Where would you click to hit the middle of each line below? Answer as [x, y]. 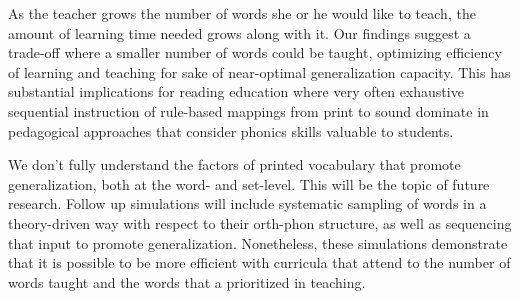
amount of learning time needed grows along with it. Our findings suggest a [239, 32]
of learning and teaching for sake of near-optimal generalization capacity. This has [259, 71]
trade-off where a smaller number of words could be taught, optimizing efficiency [255, 52]
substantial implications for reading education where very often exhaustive [236, 91]
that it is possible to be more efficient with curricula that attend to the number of [259, 262]
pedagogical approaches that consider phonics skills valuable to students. [231, 130]
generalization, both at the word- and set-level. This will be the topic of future [249, 183]
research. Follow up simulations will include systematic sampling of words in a [247, 203]
